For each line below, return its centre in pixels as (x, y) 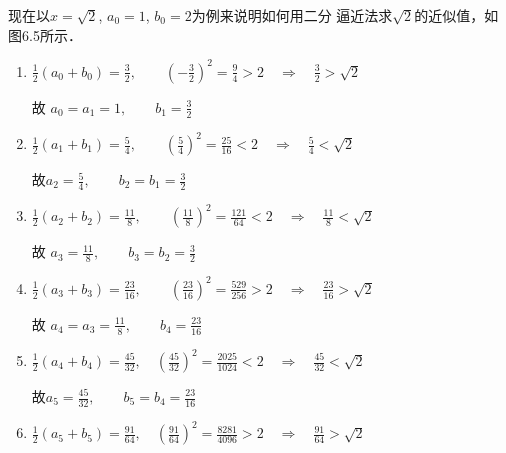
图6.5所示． (45, 34)
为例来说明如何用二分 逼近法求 (292, 15)
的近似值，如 (456, 15)
